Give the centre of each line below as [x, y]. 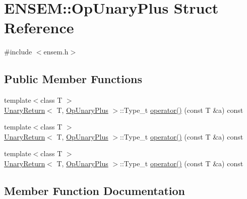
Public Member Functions [73, 79]
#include [18, 52]
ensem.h [56, 52]
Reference [39, 27]
